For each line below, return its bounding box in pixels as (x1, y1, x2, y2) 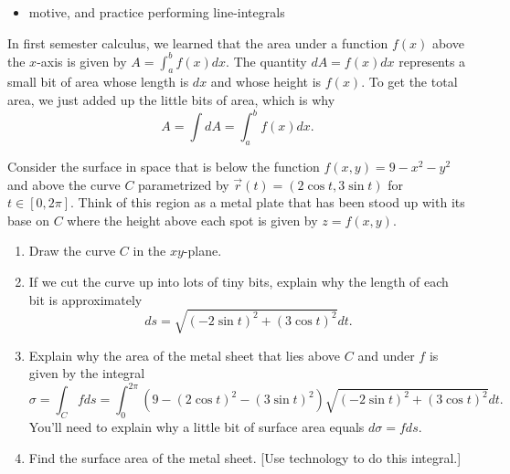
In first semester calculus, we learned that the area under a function (7, 33, 388, 52)
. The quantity (226, 51, 307, 70)
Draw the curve (28, 241, 116, 260)
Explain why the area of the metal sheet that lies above (28, 345, 341, 364)
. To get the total (361, 72, 458, 91)
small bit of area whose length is (7, 72, 189, 91)
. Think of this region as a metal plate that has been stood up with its (70, 193, 465, 212)
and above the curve (7, 174, 121, 194)
